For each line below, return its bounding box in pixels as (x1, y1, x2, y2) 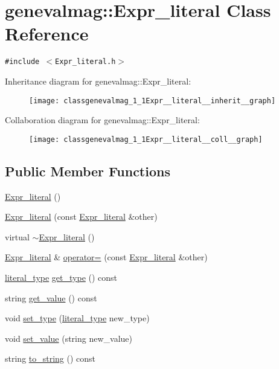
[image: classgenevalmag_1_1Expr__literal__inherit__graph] (29, 96, 276, 105)
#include (5, 57, 40, 66)
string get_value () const (5, 291, 97, 304)
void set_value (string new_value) (5, 332, 132, 344)
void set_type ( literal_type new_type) (5, 312, 150, 324)
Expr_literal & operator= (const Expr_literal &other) (5, 251, 208, 263)
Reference (5, 21, 89, 46)
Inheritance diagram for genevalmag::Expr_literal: (5, 74, 191, 87)
